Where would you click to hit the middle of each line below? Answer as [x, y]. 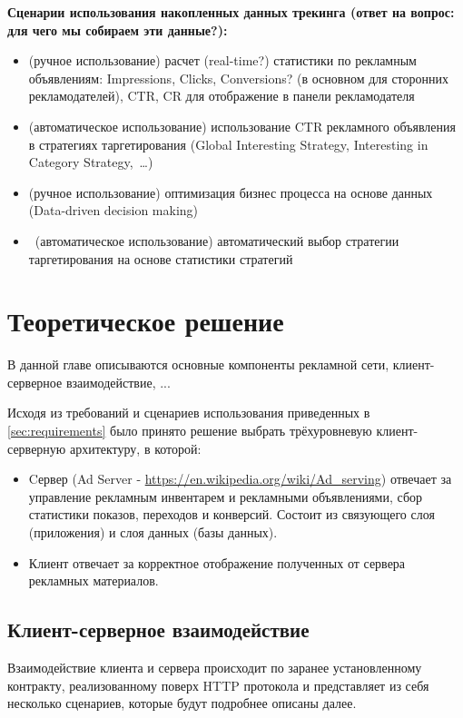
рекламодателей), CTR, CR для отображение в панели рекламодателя [222, 96]
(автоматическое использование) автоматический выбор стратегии [217, 240]
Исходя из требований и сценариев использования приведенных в [189, 413]
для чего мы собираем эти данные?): [118, 30]
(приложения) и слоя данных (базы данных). [153, 532]
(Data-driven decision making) [113, 210]
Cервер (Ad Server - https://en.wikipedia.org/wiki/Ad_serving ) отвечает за [240, 479]
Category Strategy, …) [91, 162]
